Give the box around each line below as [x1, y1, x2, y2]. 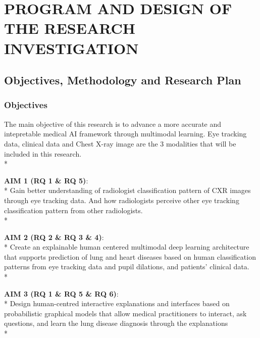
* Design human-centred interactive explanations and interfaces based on [4, 298, 230, 309]
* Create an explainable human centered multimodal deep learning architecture [4, 242, 249, 252]
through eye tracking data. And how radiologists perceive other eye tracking [4, 195, 239, 205]
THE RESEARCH [4, 18, 135, 38]
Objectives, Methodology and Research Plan [4, 72, 241, 88]
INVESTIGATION [4, 37, 139, 58]
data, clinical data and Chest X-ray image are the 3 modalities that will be [4, 138, 236, 149]
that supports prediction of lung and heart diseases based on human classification [4, 251, 256, 262]
